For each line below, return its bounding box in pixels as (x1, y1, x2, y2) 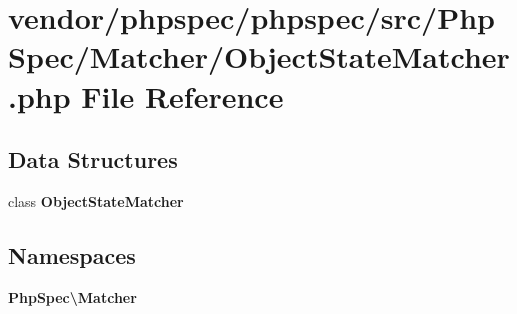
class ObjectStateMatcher (8, 190, 184, 211)
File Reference (81, 75, 284, 116)
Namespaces (8, 239, 136, 270)
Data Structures (8, 144, 178, 175)
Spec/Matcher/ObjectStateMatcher (8, 36, 510, 77)
